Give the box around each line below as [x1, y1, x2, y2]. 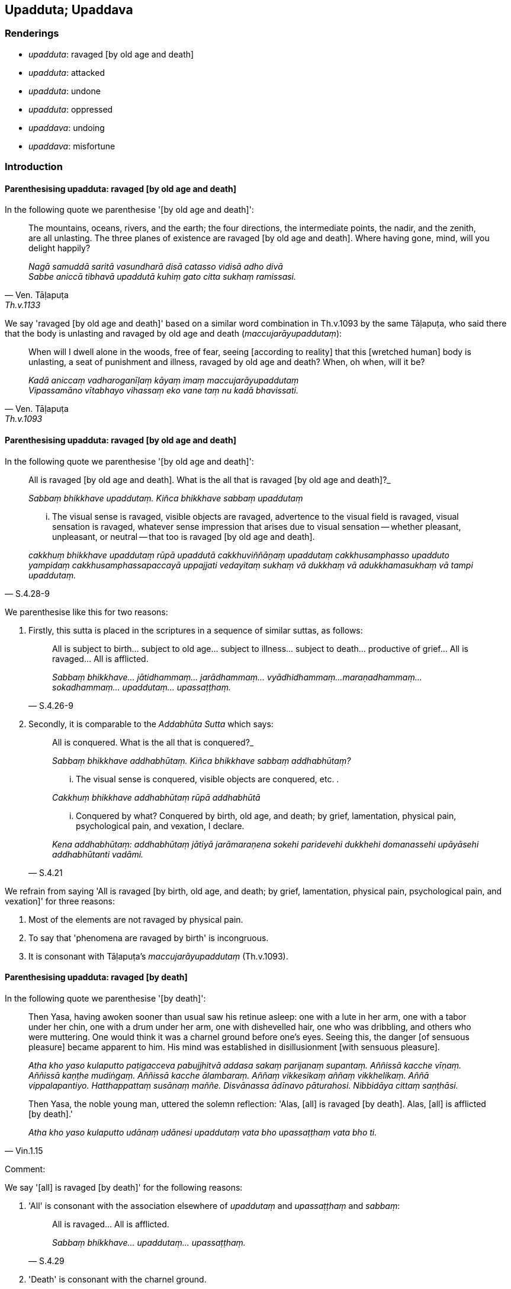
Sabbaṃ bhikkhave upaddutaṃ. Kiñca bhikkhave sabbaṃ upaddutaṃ [28, 492, 303, 503]
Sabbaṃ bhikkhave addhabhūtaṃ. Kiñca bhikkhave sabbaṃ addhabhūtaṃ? [52, 755, 351, 766]
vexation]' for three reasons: [5, 895, 115, 906]
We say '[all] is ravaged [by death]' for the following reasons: [5, 1182, 243, 1192]
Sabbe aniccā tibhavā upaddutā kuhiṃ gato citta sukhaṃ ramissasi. [28, 271, 297, 282]
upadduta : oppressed [28, 104, 113, 114]
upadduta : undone [28, 85, 101, 96]
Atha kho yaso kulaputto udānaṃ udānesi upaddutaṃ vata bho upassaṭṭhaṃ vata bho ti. [28, 1127, 377, 1137]
